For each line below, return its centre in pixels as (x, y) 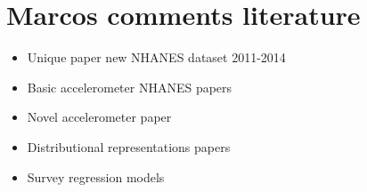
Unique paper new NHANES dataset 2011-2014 (156, 57)
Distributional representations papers (129, 146)
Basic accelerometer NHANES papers (130, 87)
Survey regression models (96, 176)
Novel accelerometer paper (99, 117)
